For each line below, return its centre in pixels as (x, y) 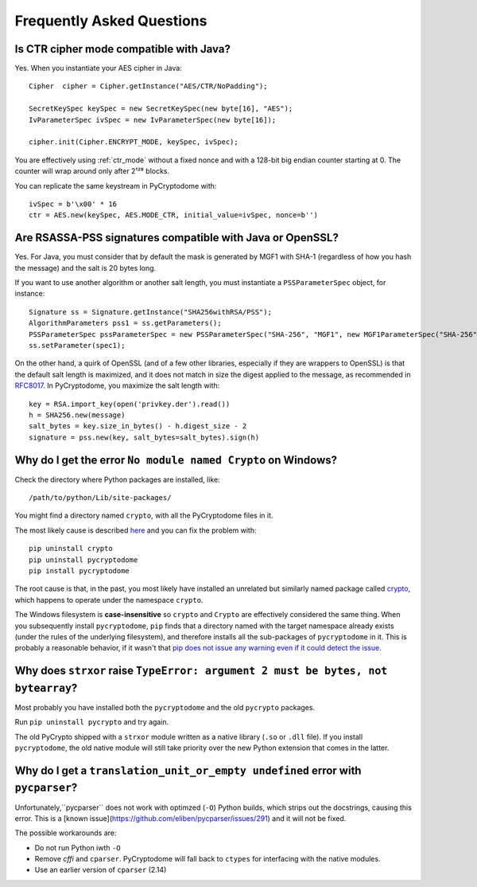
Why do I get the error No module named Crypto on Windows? (176, 460)
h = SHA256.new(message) (77, 415)
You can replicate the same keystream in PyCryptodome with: (116, 186)
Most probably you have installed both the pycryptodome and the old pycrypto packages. (165, 707)
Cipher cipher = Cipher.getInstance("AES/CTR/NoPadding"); (148, 86)
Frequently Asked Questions (111, 21)
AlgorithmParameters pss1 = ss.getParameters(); (125, 323)
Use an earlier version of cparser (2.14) (101, 870)
